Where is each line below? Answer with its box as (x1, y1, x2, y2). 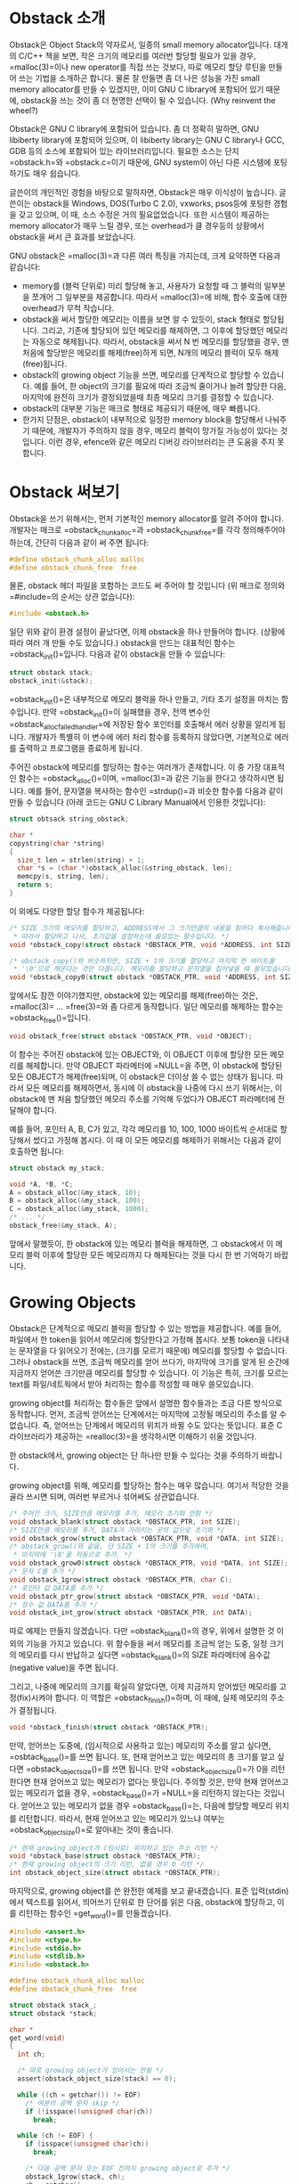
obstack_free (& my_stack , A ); (9, 1222, 117, 1231)
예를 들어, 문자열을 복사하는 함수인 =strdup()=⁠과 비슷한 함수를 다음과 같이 (28, 786, 284, 797)
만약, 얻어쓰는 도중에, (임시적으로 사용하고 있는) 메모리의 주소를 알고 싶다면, (9, 1739, 271, 1751)
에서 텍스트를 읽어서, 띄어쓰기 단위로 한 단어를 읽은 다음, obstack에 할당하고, (9, 1897, 276, 1908)
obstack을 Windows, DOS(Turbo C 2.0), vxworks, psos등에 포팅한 (32, 198, 271, 209)
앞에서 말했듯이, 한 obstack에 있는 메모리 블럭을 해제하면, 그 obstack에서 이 (9, 1238, 274, 1248)
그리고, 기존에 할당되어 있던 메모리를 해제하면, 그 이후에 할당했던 (41, 324, 264, 335)
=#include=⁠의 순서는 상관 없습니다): (9, 592, 135, 602)
